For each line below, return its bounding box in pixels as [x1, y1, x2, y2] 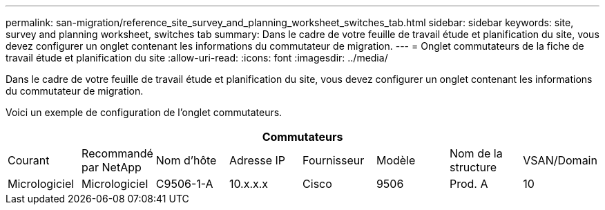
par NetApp [81, 160, 142, 174]
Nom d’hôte [155, 153, 217, 167]
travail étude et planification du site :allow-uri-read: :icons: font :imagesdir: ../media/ [6, 52, 388, 64]
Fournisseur [302, 153, 365, 167]
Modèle [376, 153, 416, 167]
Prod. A [449, 177, 488, 191]
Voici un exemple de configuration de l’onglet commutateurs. [6, 106, 282, 118]
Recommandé [81, 146, 153, 160]
